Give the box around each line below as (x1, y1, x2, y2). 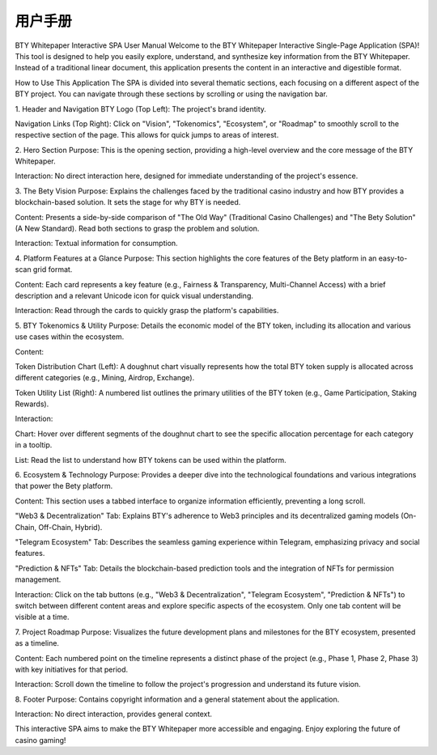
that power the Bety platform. (15, 481, 113, 491)
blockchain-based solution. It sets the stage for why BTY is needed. (15, 197, 241, 207)
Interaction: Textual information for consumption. (15, 239, 178, 248)
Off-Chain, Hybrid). (37, 522, 103, 532)
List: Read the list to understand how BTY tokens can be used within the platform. (15, 455, 286, 464)
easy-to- (378, 253, 408, 263)
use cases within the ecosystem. (15, 332, 125, 341)
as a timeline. (15, 638, 60, 648)
